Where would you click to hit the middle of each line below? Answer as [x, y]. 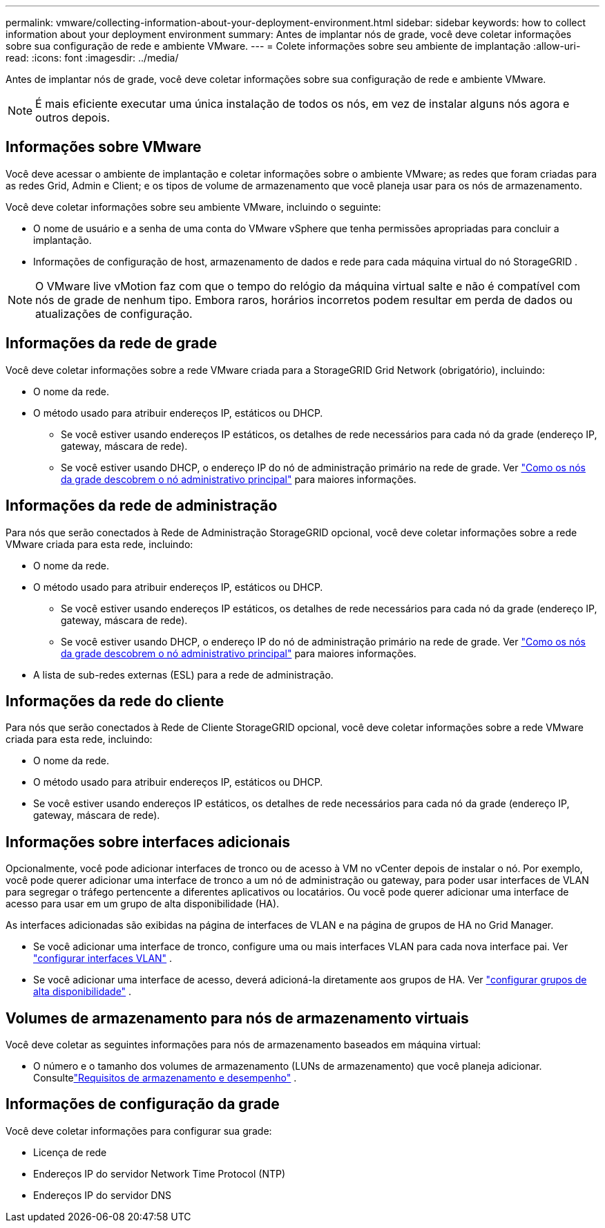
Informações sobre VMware [104, 147]
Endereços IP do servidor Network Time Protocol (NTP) [160, 1173]
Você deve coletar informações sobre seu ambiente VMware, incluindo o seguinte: [193, 207]
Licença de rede [70, 1152]
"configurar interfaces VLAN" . [103, 958]
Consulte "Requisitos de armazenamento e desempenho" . [165, 1078]
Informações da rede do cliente [115, 701]
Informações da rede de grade [112, 343]
